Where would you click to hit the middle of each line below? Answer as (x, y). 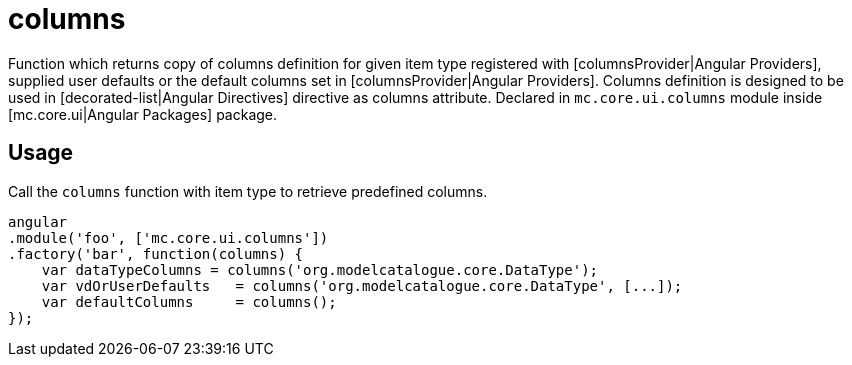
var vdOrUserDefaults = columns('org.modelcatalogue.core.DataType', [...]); (362, 285)
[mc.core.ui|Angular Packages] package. (143, 114)
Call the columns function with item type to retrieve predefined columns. (248, 191)
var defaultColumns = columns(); (189, 301)
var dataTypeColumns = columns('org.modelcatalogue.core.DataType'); (320, 269)
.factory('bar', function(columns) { (156, 253)
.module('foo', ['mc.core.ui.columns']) (168, 237)
